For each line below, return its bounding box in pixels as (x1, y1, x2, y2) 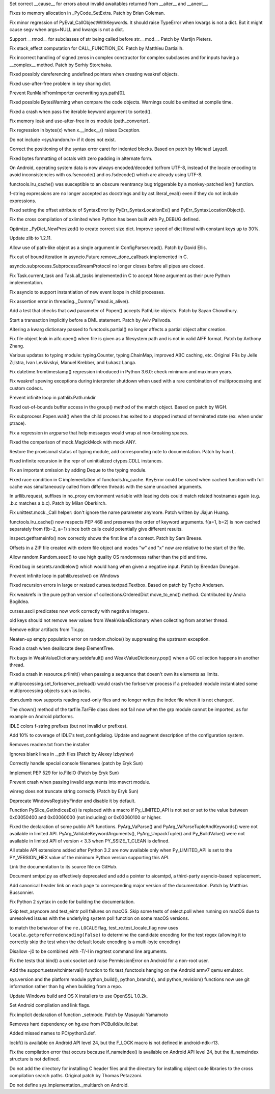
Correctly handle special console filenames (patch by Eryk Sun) (9, 760, 143, 767)
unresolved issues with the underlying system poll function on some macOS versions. (9, 915, 189, 921)
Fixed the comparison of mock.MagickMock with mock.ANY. (9, 439, 137, 445)
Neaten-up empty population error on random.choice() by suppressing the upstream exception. (9, 636, 210, 642)
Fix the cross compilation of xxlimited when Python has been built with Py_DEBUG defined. (9, 216, 200, 223)
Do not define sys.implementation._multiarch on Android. (9, 1082, 129, 1088)
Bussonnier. (9, 889, 35, 896)
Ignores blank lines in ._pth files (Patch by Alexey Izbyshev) (9, 751, 134, 757)
